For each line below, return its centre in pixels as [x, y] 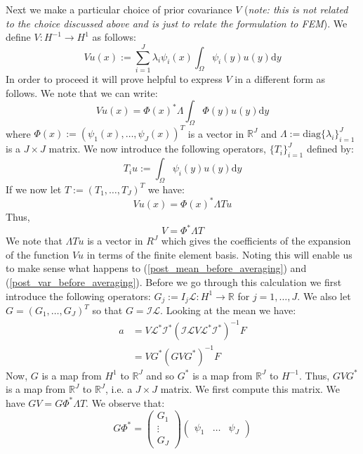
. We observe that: [125, 402]
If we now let [34, 189]
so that [107, 310]
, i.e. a [119, 389]
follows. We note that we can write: [82, 92]
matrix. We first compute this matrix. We [250, 389]
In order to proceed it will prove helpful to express [114, 78]
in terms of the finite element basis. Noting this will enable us [219, 254]
